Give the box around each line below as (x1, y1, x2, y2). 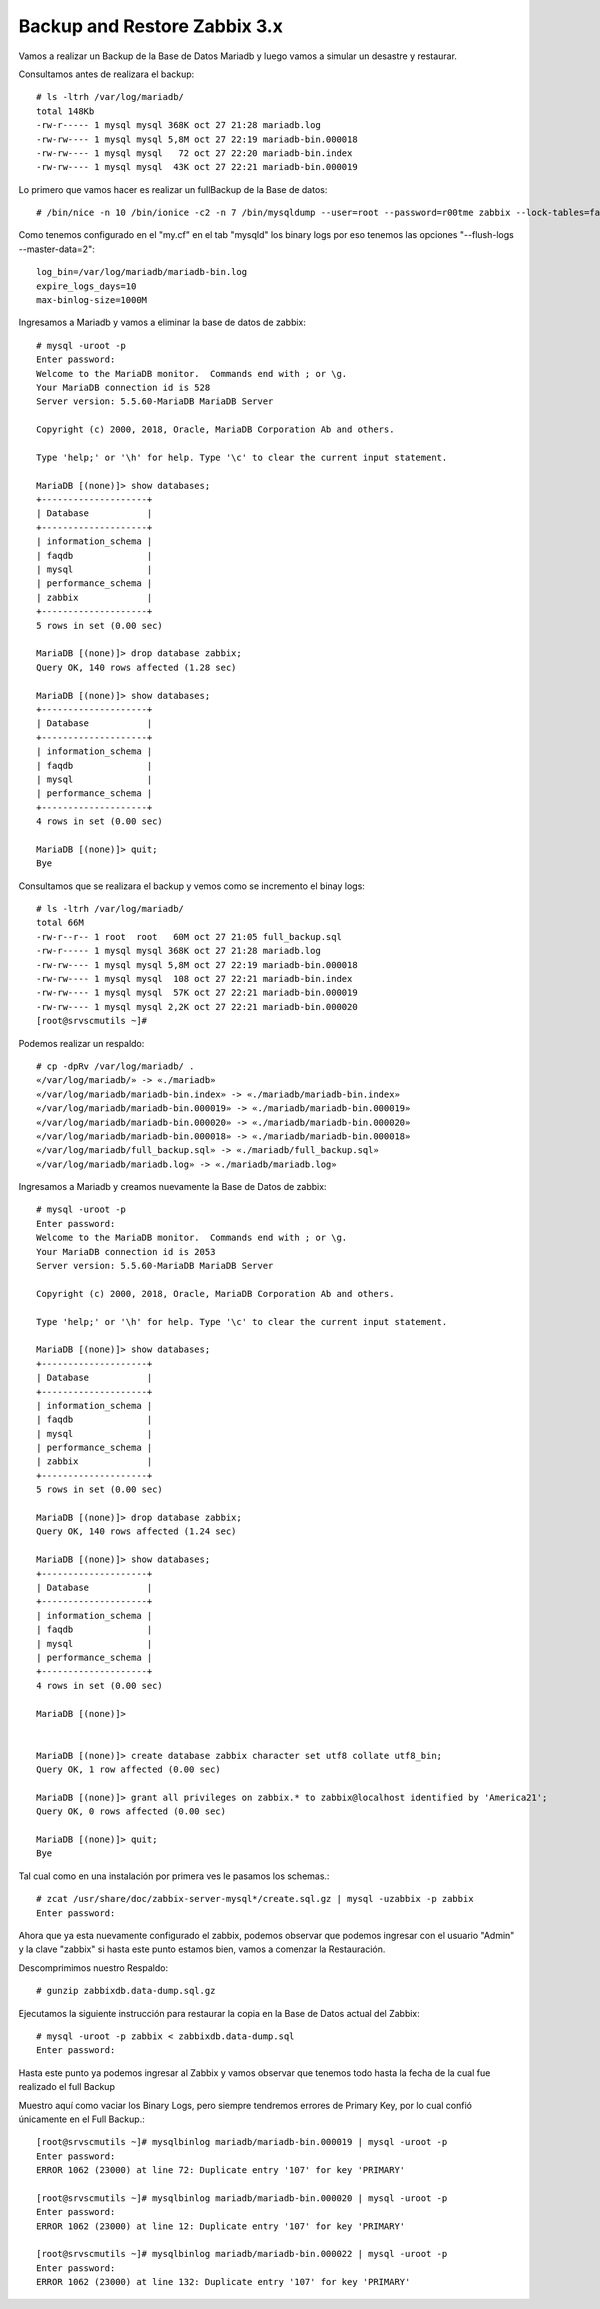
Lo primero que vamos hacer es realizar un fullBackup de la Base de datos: (18, 183, 328, 195)
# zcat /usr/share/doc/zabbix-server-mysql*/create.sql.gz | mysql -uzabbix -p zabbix (36, 1893, 474, 1905)
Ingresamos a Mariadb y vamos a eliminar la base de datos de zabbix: (18, 316, 307, 329)
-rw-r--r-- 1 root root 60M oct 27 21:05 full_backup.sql (36, 931, 342, 942)
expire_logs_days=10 (36, 280, 137, 292)
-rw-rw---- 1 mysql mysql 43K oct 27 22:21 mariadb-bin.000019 (36, 161, 359, 173)
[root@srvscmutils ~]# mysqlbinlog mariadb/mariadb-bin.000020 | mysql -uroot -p (36, 2192, 448, 2204)
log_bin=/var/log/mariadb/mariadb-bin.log (36, 266, 248, 278)
